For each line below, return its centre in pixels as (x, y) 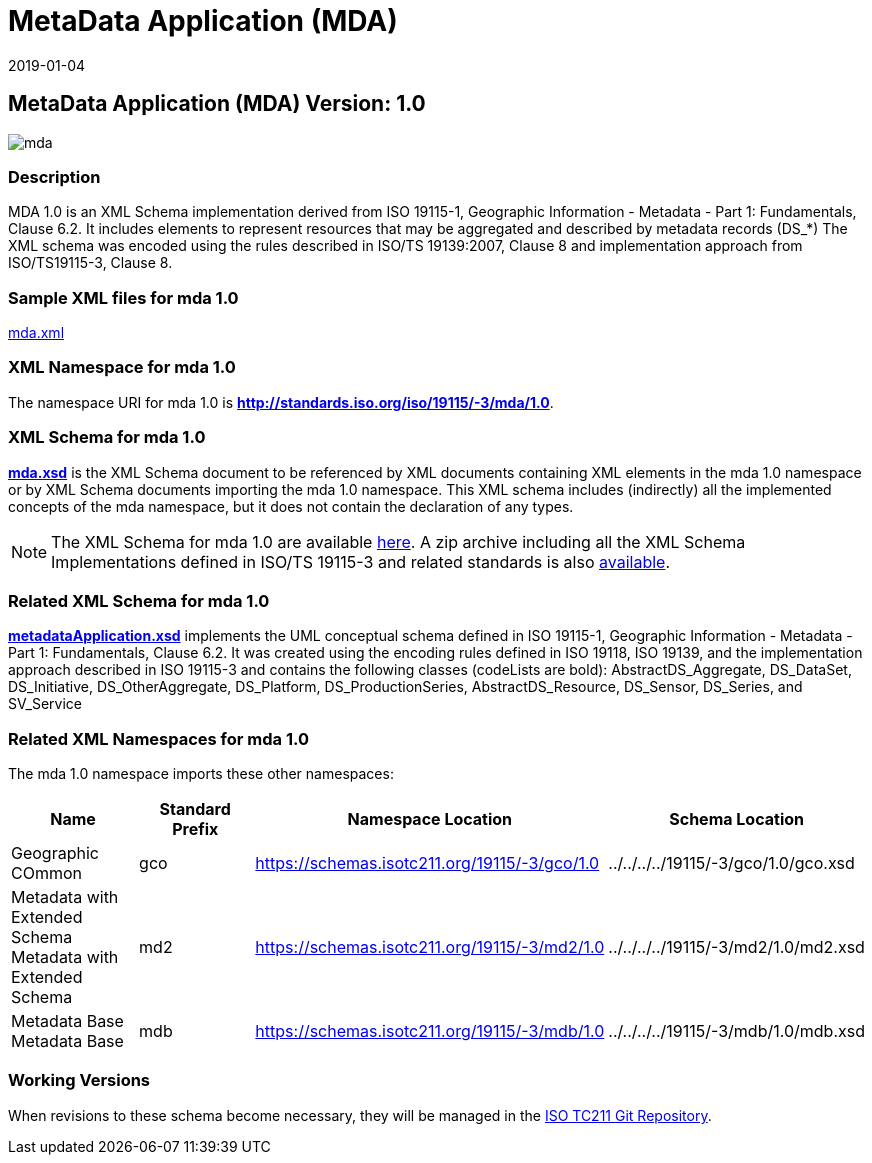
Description (54, 176)
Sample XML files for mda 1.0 (123, 297)
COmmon (46, 873)
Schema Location (736, 819)
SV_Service (45, 704)
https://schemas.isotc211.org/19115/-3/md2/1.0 (430, 947)
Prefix (195, 829)
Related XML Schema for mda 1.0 (139, 600)
